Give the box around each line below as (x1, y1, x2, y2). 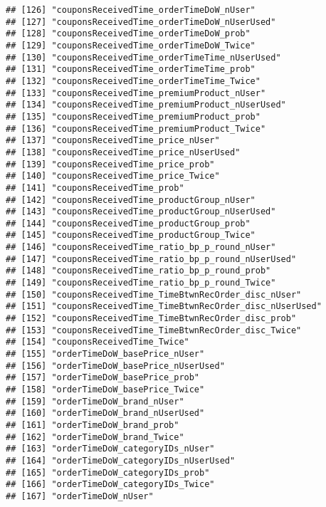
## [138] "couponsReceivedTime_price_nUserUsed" (6, 147, 241, 157)
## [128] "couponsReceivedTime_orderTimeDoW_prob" (6, 28, 251, 39)
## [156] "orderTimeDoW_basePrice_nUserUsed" (6, 360, 225, 371)
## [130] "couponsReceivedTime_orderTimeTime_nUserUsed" (6, 52, 281, 63)
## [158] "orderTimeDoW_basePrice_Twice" (6, 385, 205, 394)
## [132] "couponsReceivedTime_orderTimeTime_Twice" (6, 75, 261, 86)
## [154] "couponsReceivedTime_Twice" (6, 337, 189, 347)
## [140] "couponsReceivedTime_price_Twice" (6, 171, 220, 182)
